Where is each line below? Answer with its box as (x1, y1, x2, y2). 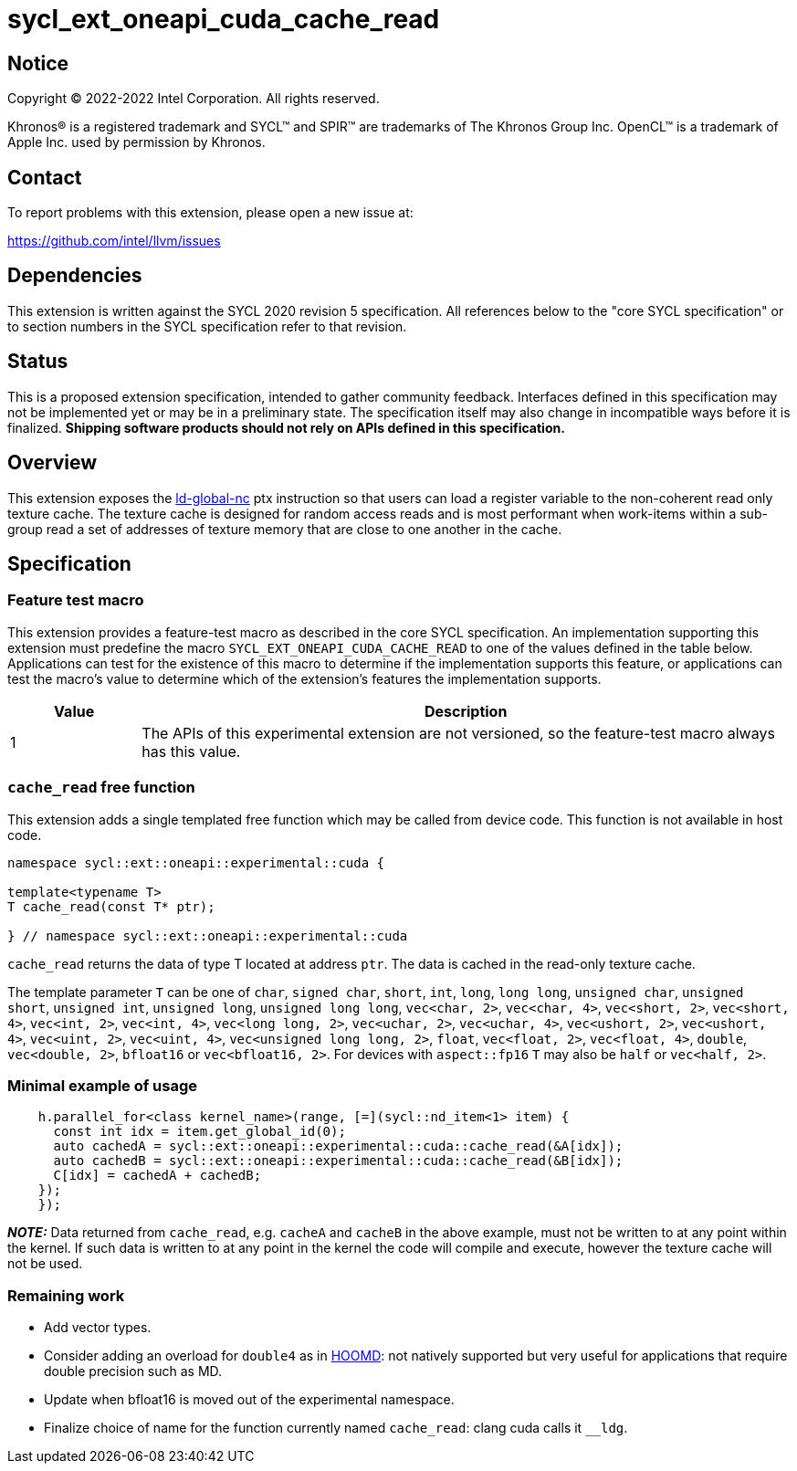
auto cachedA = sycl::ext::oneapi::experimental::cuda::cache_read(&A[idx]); (53, 1139, 624, 1154)
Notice (7, 51, 69, 75)
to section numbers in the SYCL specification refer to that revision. (7, 318, 407, 334)
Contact (7, 165, 82, 189)
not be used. (7, 1256, 83, 1272)
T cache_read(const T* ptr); (7, 898, 215, 914)
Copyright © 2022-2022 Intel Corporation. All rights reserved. (7, 90, 380, 107)
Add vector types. (44, 1319, 152, 1336)
